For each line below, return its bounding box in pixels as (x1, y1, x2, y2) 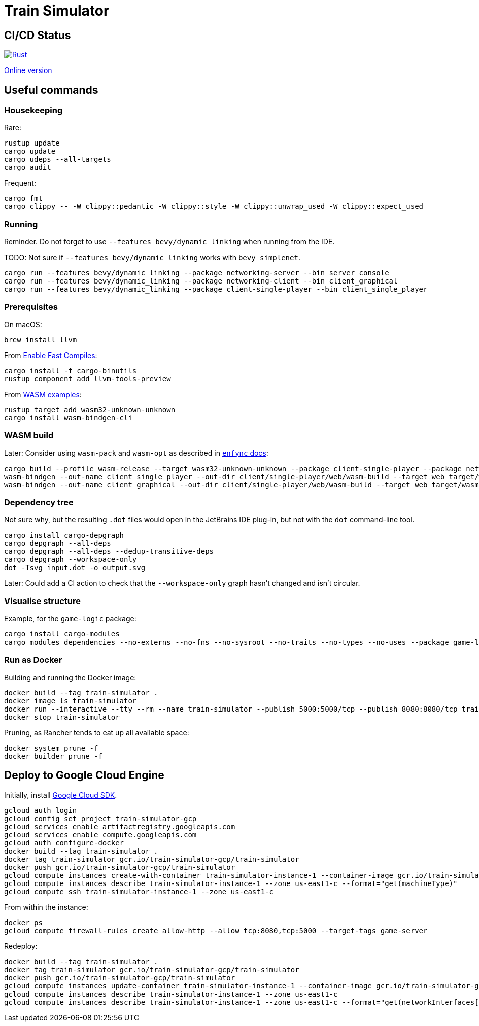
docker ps (4, 918, 43, 927)
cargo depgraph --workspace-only (4, 555, 137, 564)
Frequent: (4, 179, 36, 188)
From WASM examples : (4, 390, 82, 399)
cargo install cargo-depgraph (4, 531, 124, 540)
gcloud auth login (4, 806, 77, 815)
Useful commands (4, 83, 98, 96)
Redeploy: (4, 941, 38, 950)
